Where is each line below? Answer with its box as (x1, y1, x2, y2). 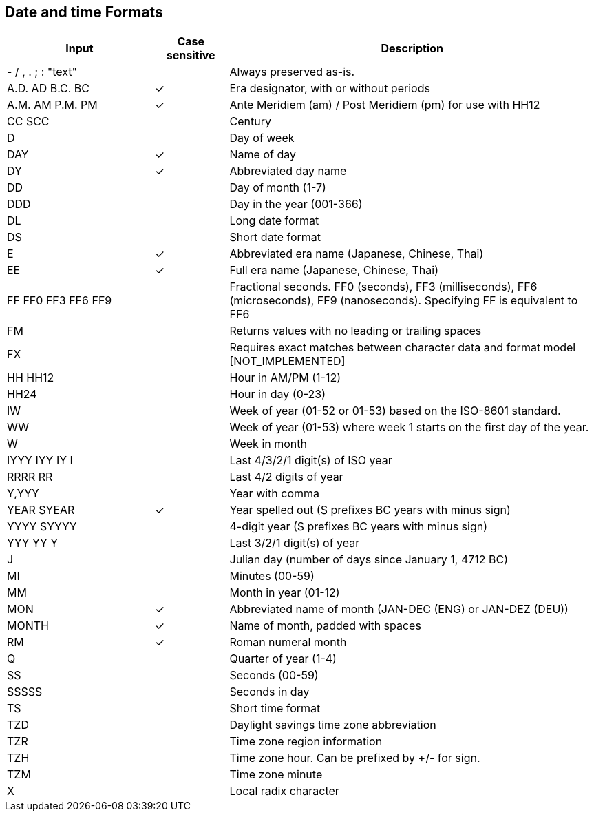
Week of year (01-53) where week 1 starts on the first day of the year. (229, 420, 589, 435)
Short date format (229, 230, 321, 245)
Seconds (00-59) (229, 668, 319, 683)
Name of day (229, 147, 296, 162)
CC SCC (7, 114, 50, 129)
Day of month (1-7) (229, 180, 326, 195)
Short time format (229, 701, 321, 716)
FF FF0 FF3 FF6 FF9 (7, 293, 112, 308)
